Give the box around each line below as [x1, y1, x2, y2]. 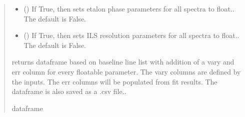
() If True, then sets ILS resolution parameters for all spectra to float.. [23, 30, 239, 40]
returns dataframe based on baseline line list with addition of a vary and [11, 56, 234, 67]
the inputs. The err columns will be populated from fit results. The [11, 76, 217, 86]
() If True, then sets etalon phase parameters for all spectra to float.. [23, 3, 234, 13]
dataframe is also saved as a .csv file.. [11, 86, 126, 96]
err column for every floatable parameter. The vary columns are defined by [11, 66, 241, 76]
